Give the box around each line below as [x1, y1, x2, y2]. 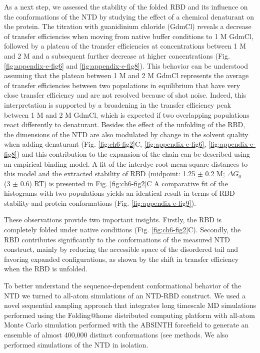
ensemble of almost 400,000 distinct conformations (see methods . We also [4, 329, 228, 339]
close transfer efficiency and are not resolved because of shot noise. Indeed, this [4, 90, 246, 100]
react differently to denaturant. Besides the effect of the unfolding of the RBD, [4, 119, 245, 130]
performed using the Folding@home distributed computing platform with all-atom [4, 309, 255, 320]
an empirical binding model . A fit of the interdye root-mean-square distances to [4, 158, 248, 169]
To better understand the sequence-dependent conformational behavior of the [4, 280, 241, 291]
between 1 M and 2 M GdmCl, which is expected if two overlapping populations [4, 109, 249, 120]
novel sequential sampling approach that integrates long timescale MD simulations [4, 300, 256, 310]
